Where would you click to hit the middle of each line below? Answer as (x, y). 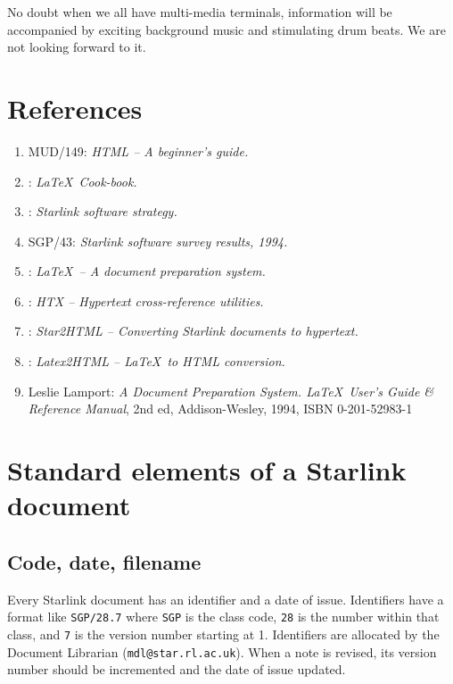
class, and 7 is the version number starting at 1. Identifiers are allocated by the (223, 634)
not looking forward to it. (77, 47)
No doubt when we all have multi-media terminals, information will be (200, 12)
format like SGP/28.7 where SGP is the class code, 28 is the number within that (223, 617)
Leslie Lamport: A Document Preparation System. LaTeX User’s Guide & (231, 391)
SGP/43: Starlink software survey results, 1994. (158, 241)
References (75, 108)
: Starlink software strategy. (103, 211)
